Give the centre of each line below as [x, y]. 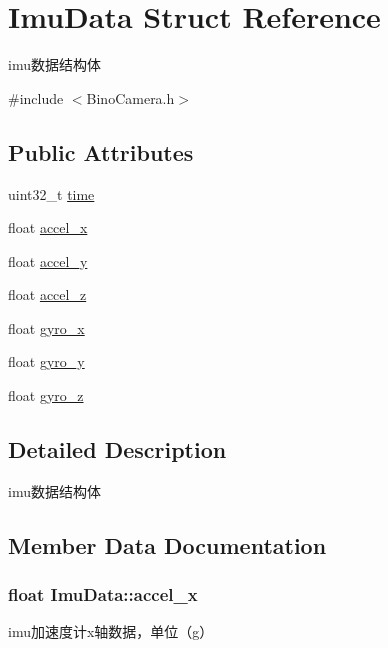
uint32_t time [51, 193]
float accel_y [48, 260]
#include [36, 97]
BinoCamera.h [130, 97]
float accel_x [48, 227]
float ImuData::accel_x [103, 594]
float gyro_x [46, 327]
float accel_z [47, 294]
